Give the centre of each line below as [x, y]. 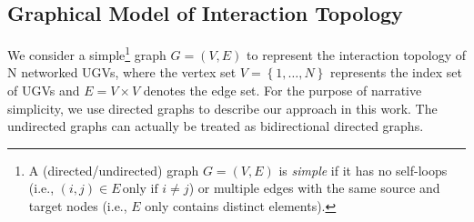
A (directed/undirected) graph [114, 170]
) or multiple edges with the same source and [314, 188]
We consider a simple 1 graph [87, 53]
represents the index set [396, 72]
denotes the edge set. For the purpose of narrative [282, 91]
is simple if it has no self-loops [363, 170]
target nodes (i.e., [78, 206]
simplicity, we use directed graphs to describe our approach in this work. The [222, 108]
